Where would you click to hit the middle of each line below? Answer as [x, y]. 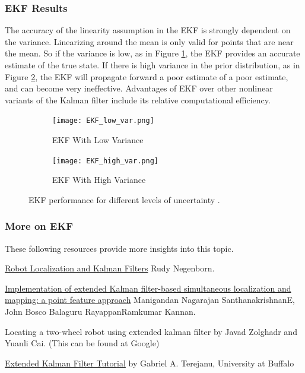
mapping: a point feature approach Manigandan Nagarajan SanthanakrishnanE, [150, 300]
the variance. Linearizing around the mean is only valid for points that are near [149, 41]
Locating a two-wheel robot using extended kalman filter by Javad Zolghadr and [151, 331]
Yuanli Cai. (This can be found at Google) [82, 343]
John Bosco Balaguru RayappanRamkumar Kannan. [100, 312]
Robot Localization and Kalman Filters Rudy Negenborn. [110, 268]
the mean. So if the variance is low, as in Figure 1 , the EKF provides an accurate [152, 53]
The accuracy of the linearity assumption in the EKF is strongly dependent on [148, 30]
